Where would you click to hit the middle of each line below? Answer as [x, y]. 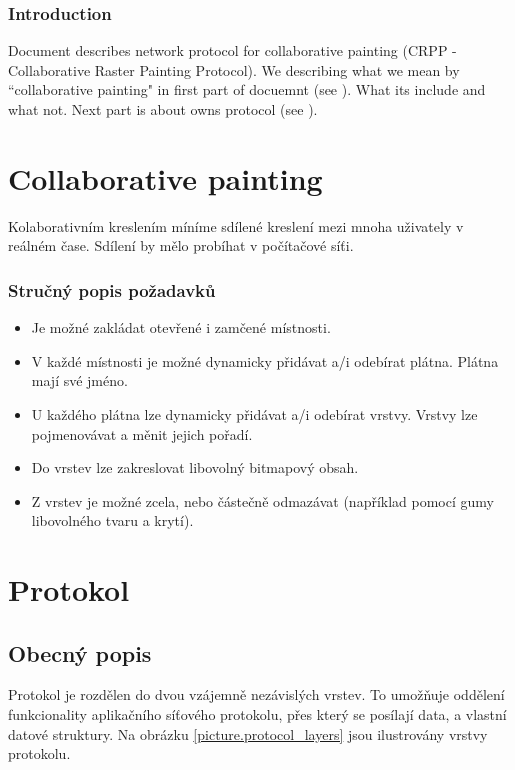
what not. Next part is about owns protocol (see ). [163, 109]
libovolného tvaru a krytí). [112, 520]
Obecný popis [80, 652]
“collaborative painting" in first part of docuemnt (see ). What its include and [247, 89]
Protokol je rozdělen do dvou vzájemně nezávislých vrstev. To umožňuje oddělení [256, 694]
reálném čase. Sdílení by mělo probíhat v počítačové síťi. [181, 245]
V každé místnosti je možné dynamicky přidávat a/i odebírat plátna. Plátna [265, 360]
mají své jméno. [79, 380]
